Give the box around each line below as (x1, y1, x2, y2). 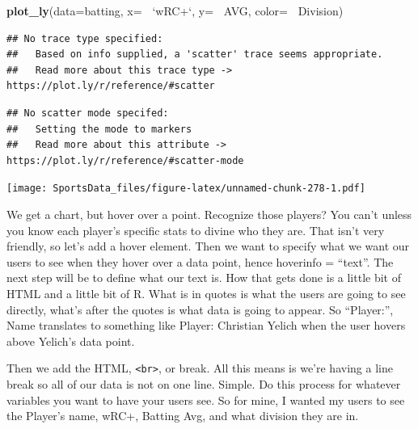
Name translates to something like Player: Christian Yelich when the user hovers (6, 317, 406, 334)
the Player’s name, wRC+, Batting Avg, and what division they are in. (6, 407, 359, 424)
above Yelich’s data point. (6, 332, 135, 349)
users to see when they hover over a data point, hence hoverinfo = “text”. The (6, 253, 394, 270)
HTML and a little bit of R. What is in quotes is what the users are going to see (6, 284, 406, 301)
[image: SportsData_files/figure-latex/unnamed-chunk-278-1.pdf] (6, 183, 365, 195)
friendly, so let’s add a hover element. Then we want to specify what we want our (6, 238, 410, 254)
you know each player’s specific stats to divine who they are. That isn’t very (6, 221, 385, 238)
